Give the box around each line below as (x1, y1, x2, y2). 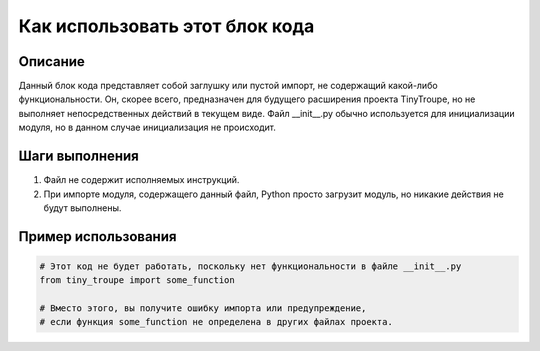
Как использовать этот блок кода (18, 15, 315, 37)
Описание (18, 53, 85, 70)
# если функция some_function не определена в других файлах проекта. (39, 316, 394, 328)
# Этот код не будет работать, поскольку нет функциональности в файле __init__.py (39, 260, 462, 272)
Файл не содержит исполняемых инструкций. (43, 174, 240, 186)
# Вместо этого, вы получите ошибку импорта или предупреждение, (39, 303, 367, 314)
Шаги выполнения (18, 148, 139, 165)
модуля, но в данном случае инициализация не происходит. (18, 121, 277, 134)
